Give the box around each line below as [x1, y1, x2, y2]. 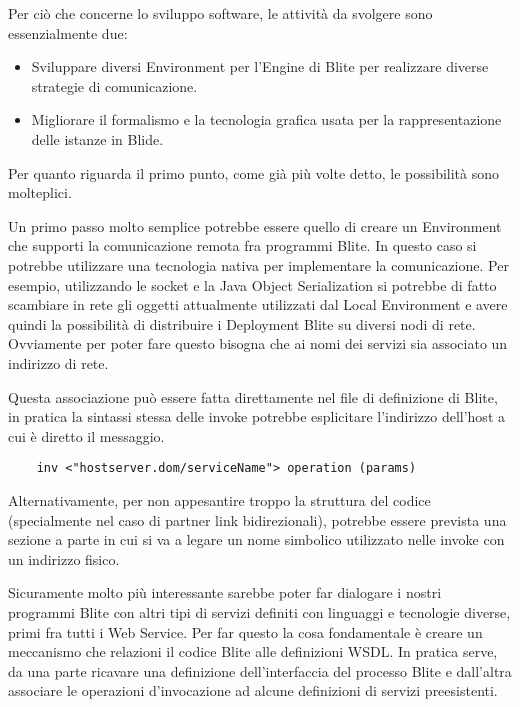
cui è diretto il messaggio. [8, 425, 165, 446]
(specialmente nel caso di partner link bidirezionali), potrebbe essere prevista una [8, 509, 507, 530]
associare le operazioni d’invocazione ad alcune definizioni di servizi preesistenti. [8, 680, 498, 701]
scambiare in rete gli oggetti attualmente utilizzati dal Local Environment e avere [8, 294, 508, 315]
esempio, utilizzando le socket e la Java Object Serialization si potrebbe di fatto [8, 274, 497, 295]
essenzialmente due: [8, 22, 128, 43]
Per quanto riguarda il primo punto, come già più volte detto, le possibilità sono [8, 162, 500, 183]
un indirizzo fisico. [8, 548, 120, 569]
